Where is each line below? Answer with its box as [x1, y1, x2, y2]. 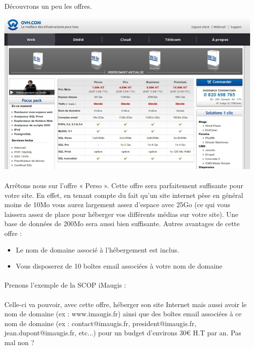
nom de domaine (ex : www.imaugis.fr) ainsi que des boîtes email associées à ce [4, 309, 242, 319]
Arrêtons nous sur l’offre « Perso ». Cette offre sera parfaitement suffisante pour [4, 180, 243, 191]
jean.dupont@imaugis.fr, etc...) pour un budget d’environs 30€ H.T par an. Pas [4, 328, 241, 338]
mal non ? [4, 337, 35, 347]
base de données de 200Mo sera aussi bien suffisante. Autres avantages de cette [4, 218, 240, 229]
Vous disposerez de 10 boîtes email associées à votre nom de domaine [16, 261, 223, 271]
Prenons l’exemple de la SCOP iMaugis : [4, 280, 126, 290]
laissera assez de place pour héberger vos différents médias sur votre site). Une [4, 209, 238, 219]
